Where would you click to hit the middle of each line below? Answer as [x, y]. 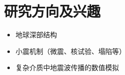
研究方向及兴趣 [52, 11]
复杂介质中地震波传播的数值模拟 [67, 67]
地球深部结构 [36, 35]
